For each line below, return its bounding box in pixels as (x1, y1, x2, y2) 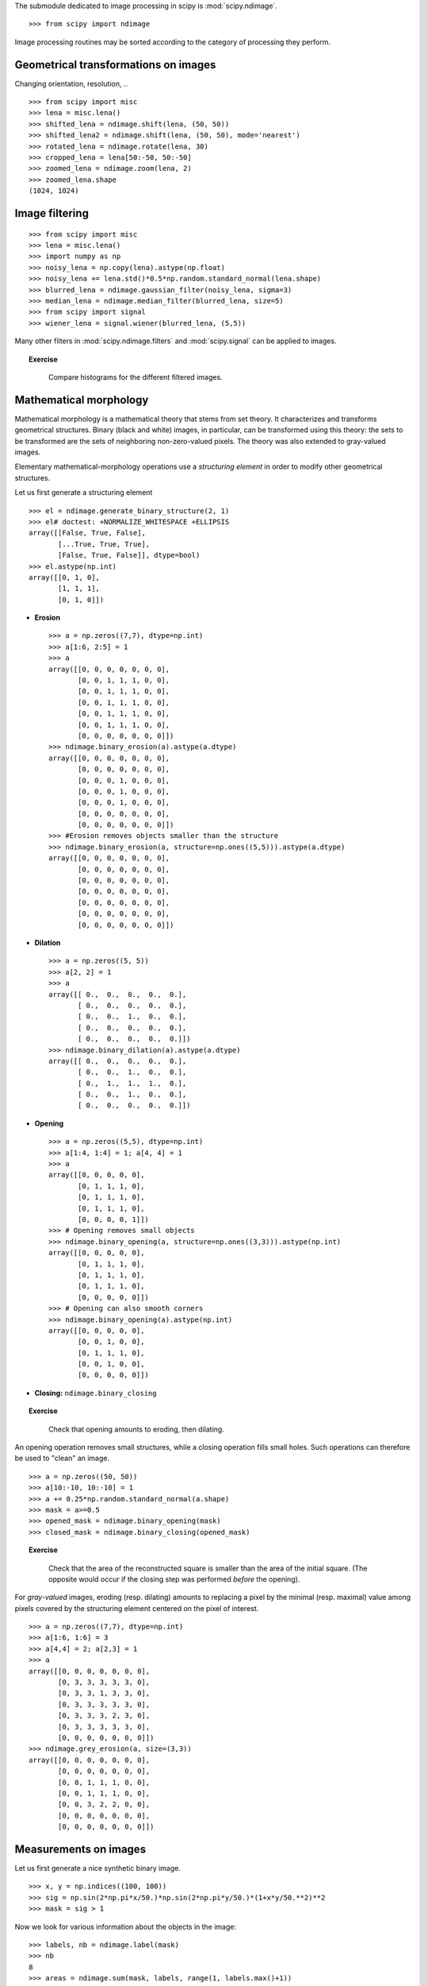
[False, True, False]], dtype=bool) (58, 551, 201, 560)
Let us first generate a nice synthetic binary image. (14, 1864, 182, 1873)
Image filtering (14, 207, 89, 220)
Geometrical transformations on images (14, 58, 216, 71)
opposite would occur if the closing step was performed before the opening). (48, 1574, 300, 1584)
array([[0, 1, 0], (29, 573, 101, 582)
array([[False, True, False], (29, 528, 147, 538)
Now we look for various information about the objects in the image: (14, 1922, 237, 1931)
